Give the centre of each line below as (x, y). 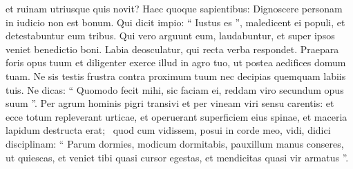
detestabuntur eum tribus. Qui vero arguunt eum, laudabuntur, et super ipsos (170, 36)
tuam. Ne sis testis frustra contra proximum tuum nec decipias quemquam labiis (176, 76)
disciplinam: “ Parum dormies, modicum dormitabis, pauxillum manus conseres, (175, 143)
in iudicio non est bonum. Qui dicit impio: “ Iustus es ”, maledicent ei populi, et (175, 22)
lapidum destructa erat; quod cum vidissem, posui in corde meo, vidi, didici (168, 130)
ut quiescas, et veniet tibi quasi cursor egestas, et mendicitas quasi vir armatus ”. (177, 157)
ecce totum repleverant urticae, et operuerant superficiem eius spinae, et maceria (176, 116)
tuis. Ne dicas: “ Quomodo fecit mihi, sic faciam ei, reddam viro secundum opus (175, 89)
